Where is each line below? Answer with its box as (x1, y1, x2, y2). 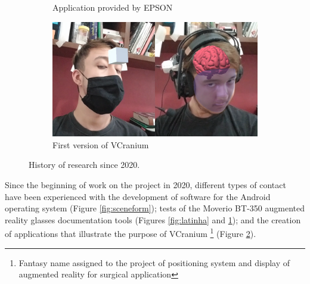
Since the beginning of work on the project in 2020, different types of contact (5, 179, 286, 191)
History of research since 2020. (29, 158, 140, 171)
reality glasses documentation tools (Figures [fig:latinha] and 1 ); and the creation (5, 213, 301, 226)
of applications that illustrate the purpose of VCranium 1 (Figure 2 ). (5, 226, 256, 240)
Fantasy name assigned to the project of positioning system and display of (18, 256, 290, 269)
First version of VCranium (52, 138, 149, 151)
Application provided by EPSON (52, 1, 173, 13)
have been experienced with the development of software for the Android (5, 190, 271, 202)
